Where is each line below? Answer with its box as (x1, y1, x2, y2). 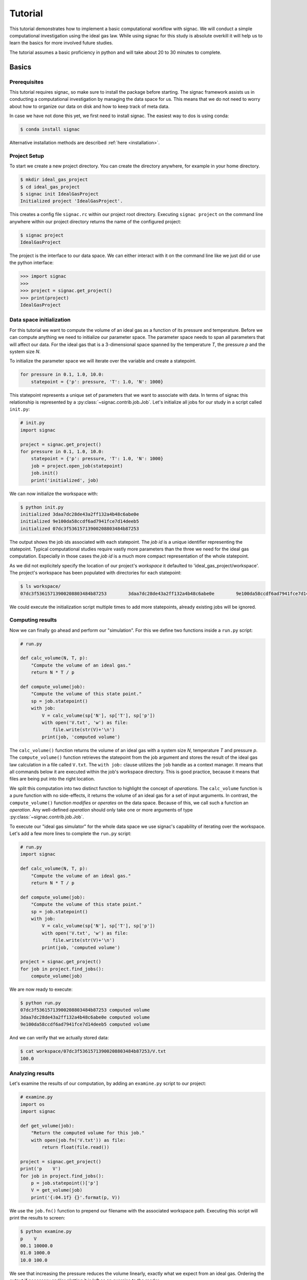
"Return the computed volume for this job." (31, 1130, 145, 1136)
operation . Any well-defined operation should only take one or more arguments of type (9, 806, 193, 813)
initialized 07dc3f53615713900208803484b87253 (20, 525, 139, 531)
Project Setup (9, 152, 45, 159)
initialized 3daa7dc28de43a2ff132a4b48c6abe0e (20, 511, 139, 517)
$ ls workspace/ (20, 584, 61, 589)
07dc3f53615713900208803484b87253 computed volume (20, 1007, 150, 1013)
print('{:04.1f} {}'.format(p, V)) (31, 1194, 120, 1200)
